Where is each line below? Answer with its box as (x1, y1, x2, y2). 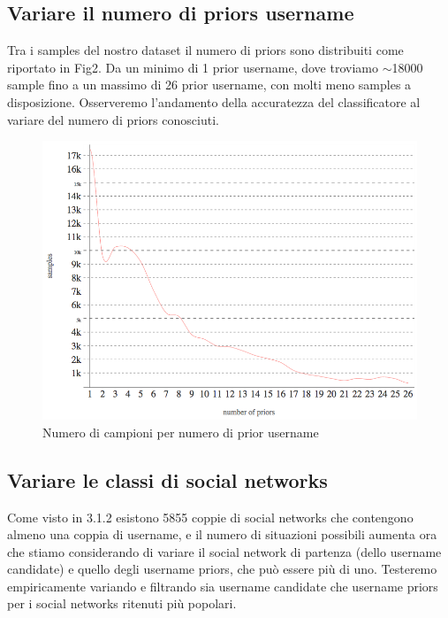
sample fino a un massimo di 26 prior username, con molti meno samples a (7, 75, 412, 94)
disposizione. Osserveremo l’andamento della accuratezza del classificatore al (7, 92, 421, 111)
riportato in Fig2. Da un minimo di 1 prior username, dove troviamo (7, 58, 378, 76)
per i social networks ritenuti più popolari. (7, 594, 237, 613)
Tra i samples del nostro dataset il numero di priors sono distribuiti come (7, 41, 404, 59)
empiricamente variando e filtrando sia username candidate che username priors (7, 576, 438, 595)
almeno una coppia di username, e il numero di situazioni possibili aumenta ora (7, 525, 437, 544)
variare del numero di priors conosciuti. (7, 110, 219, 128)
